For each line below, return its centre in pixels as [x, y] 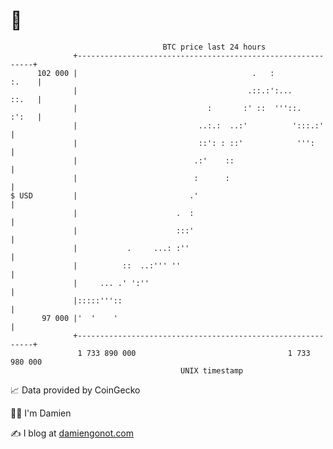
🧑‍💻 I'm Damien [41, 413]
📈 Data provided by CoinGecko [75, 390]
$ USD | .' [104, 195]
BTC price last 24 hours [214, 47]
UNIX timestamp [212, 370]
